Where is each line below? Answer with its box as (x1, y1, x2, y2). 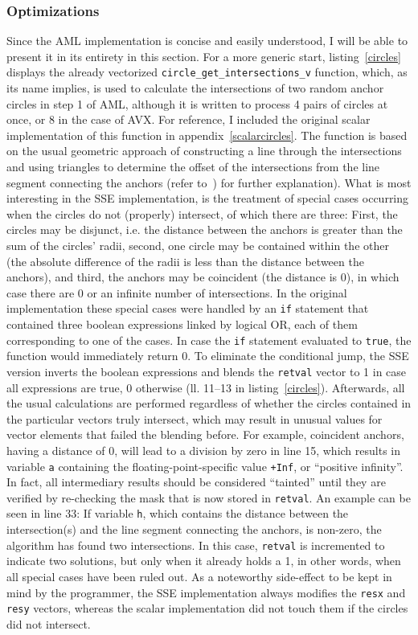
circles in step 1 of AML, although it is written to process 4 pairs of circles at (6, 95, 388, 112)
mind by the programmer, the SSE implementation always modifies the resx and (6, 584, 406, 600)
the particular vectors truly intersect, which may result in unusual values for (6, 410, 383, 427)
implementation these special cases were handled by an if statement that (6, 300, 369, 317)
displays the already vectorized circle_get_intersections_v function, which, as (6, 63, 408, 80)
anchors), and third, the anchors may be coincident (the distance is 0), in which (6, 268, 400, 285)
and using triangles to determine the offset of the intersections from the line (6, 158, 380, 175)
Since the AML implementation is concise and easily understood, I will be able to (6, 32, 408, 49)
